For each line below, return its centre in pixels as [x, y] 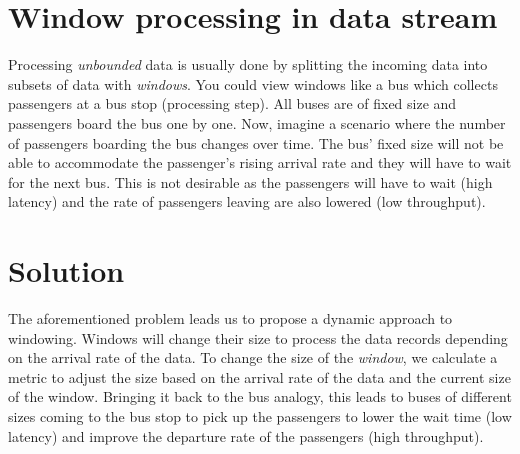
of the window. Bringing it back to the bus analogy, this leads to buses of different [260, 396]
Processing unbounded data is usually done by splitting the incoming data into [248, 64]
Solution [66, 270]
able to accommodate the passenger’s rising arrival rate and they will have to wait [260, 162]
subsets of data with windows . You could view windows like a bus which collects [253, 83]
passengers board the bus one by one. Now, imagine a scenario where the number [257, 122]
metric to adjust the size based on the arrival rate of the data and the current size [259, 376]
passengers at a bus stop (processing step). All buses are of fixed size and [232, 103]
